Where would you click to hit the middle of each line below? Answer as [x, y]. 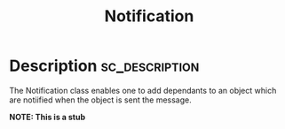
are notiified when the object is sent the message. [101, 100]
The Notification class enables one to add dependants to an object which [143, 90]
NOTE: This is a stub [47, 117]
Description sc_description [104, 66]
